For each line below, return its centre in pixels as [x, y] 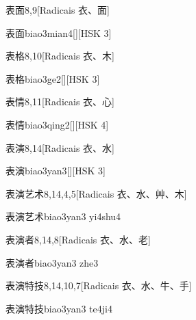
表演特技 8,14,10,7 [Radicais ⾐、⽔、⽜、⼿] [99, 285]
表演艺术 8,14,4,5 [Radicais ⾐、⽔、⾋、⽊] [96, 193]
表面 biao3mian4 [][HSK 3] [59, 32]
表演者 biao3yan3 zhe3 [52, 262]
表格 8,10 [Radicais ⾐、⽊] [60, 56]
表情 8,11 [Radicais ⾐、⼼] [60, 102]
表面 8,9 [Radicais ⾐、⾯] [58, 10]
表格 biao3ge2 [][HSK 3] [53, 78]
